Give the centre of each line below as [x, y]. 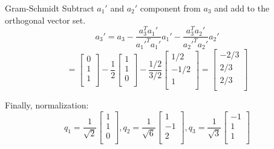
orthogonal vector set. [45, 20]
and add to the [242, 8]
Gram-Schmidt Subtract [50, 8]
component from [170, 8]
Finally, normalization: [47, 105]
